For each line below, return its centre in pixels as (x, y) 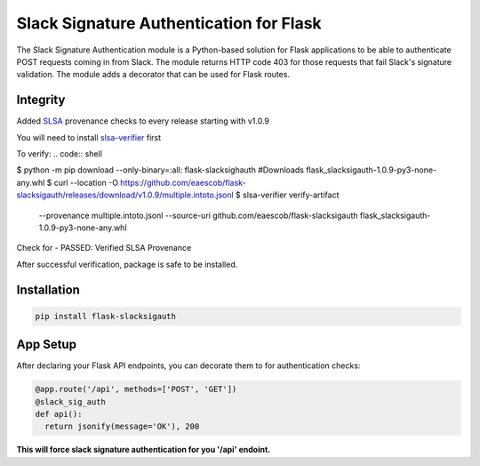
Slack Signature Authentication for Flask (169, 23)
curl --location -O (86, 182)
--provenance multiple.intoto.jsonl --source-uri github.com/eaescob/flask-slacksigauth (199, 215)
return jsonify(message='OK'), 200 (122, 426)
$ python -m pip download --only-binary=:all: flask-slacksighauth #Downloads (160, 170)
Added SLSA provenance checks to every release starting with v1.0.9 (143, 121)
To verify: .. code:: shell (59, 154)
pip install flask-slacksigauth (106, 316)
